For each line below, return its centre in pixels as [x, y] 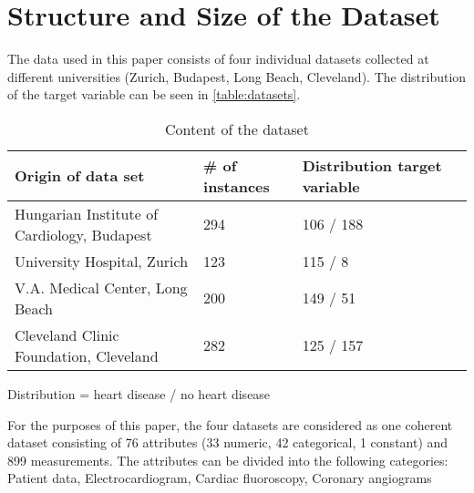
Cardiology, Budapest [83, 234]
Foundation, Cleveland [87, 355]
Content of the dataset [237, 128]
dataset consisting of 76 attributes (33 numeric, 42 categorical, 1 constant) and [228, 442]
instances [237, 186]
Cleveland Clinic [67, 334]
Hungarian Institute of [87, 213]
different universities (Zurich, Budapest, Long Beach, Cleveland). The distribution [237, 76]
